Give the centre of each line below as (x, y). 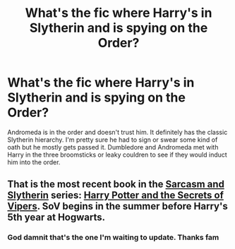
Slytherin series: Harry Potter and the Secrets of (116, 195)
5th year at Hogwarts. (56, 218)
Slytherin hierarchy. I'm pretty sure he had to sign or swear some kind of (113, 140)
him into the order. (34, 162)
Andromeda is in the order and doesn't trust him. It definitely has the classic (117, 132)
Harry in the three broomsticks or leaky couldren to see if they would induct (117, 154)
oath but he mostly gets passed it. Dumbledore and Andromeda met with (113, 147)
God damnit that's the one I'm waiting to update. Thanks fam (113, 238)
